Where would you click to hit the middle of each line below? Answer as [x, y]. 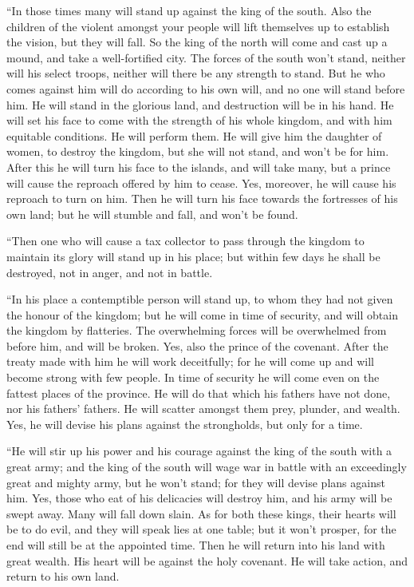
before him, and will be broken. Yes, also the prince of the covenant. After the [197, 345]
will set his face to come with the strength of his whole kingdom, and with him [199, 120]
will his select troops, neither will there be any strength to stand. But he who [196, 73]
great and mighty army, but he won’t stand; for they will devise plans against [196, 482]
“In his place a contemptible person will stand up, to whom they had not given [200, 299]
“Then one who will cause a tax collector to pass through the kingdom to [185, 241]
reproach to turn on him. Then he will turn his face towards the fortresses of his [202, 198]
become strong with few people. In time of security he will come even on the [193, 377]
